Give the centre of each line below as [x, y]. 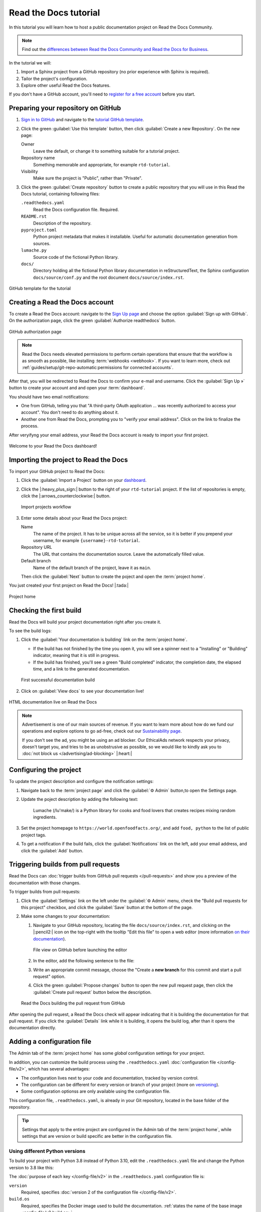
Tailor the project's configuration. [54, 79]
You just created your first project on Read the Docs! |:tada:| [69, 585]
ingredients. [45, 817]
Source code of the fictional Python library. [76, 257]
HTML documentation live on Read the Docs [53, 702]
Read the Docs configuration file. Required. [76, 209]
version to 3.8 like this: [31, 1167]
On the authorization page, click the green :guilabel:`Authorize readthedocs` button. [92, 320]
